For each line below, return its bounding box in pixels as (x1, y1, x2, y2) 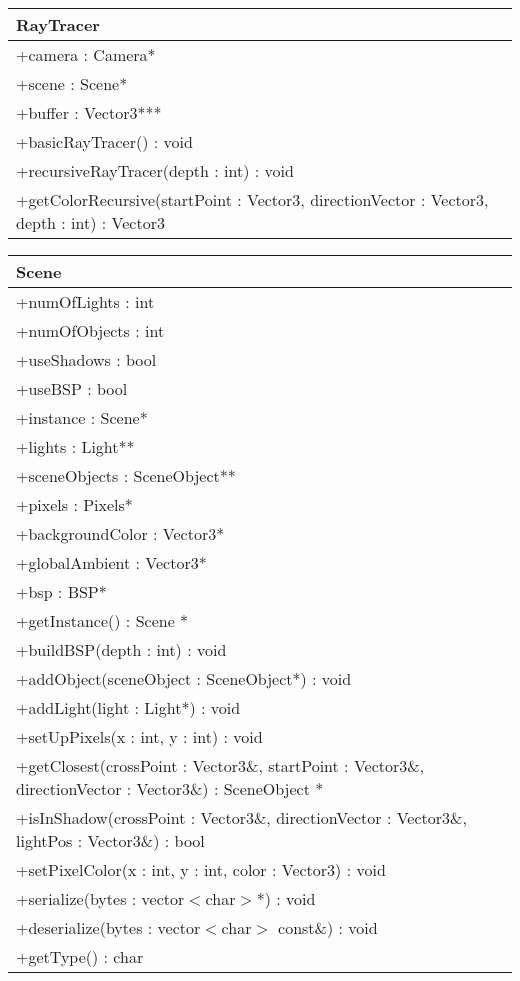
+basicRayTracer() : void (16, 130, 193, 153)
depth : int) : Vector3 (16, 211, 165, 234)
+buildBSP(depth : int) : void (16, 638, 227, 661)
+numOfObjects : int (16, 319, 165, 342)
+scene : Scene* (16, 72, 128, 95)
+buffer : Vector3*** (16, 101, 162, 124)
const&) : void (278, 916, 378, 939)
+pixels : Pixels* (16, 493, 133, 516)
